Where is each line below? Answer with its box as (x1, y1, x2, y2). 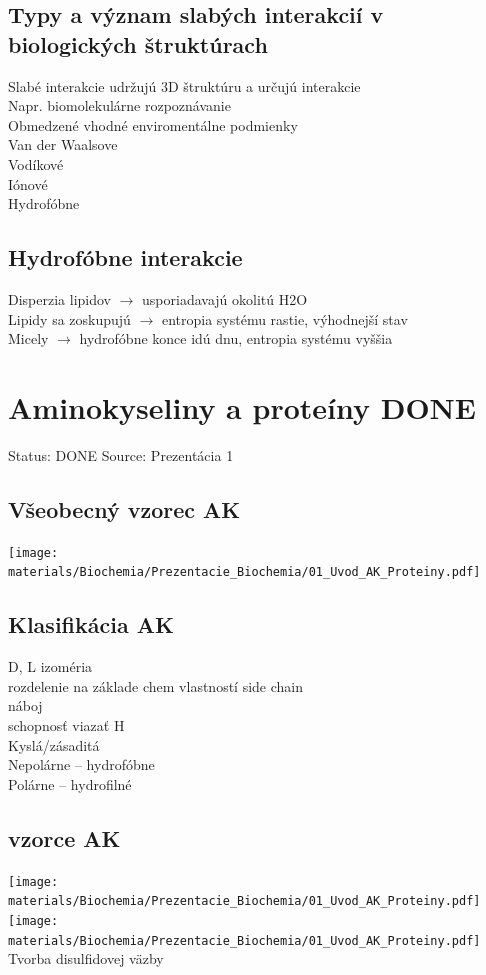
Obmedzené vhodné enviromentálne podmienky (8, 114, 298, 135)
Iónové (8, 173, 48, 194)
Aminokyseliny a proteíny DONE (8, 386, 476, 427)
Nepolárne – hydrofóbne (8, 754, 155, 775)
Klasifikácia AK (8, 609, 174, 640)
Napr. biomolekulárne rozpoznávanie (8, 95, 231, 116)
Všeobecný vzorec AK (8, 493, 241, 524)
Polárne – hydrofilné (8, 773, 132, 794)
